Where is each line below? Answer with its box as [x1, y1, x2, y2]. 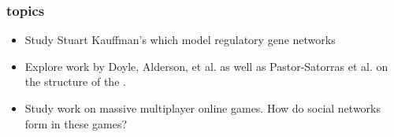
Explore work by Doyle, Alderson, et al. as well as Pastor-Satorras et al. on [24, 57, 388, 74]
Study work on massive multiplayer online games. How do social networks [24, 100, 381, 116]
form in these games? [24, 115, 128, 131]
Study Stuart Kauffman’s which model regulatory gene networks [24, 31, 336, 48]
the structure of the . [24, 73, 126, 90]
